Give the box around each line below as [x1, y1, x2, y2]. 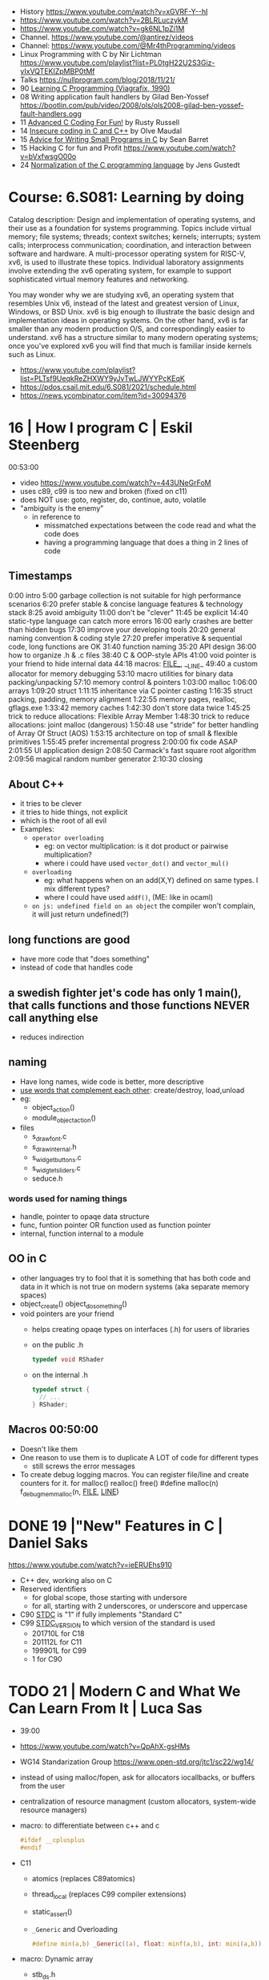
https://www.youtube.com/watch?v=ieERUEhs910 [8, 1560, 172, 1570]
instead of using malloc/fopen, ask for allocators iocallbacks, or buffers [19, 1772, 255, 1783]
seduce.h [31, 1173, 63, 1183]
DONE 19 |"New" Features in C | [8, 1516, 223, 1535]
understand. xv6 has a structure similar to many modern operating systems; [8, 332, 259, 342]
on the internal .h [31, 1371, 88, 1380]
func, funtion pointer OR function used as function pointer [19, 1220, 211, 1229]
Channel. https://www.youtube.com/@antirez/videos [19, 32, 194, 42]
